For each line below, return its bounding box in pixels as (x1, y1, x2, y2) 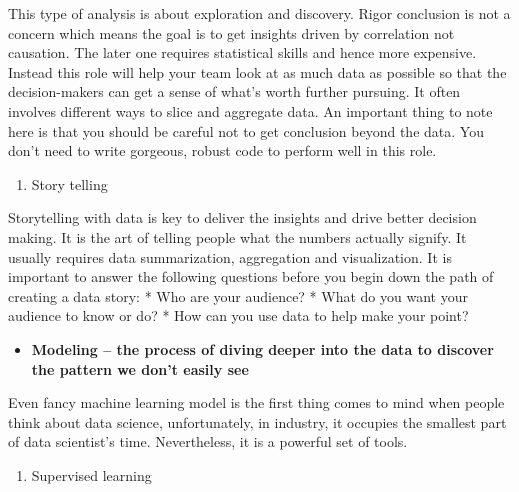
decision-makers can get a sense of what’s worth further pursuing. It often (8, 81, 461, 102)
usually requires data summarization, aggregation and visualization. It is (8, 246, 452, 267)
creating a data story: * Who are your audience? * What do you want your (8, 285, 468, 306)
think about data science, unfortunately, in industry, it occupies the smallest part (8, 411, 507, 432)
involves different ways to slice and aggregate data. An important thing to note (8, 100, 493, 121)
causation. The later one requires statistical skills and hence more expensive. (8, 42, 477, 63)
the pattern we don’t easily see (31, 358, 249, 379)
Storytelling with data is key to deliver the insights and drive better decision (8, 207, 477, 228)
